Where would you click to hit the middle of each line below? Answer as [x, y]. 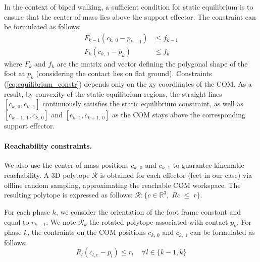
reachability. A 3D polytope [47, 175]
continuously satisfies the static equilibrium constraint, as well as [143, 104]
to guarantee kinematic [209, 165]
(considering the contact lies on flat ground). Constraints [124, 73]
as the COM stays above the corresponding [179, 115]
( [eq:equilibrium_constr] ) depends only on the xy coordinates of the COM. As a [128, 84]
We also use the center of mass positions [66, 165]
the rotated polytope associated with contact [159, 221]
